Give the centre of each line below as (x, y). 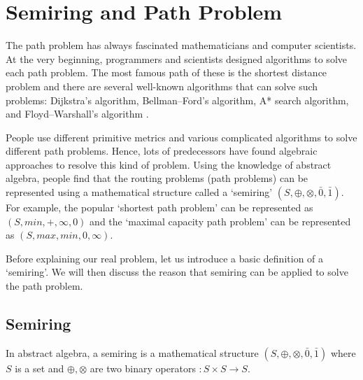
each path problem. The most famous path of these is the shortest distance (166, 72)
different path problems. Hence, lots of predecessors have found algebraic (162, 151)
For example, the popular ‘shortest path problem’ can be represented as (159, 207)
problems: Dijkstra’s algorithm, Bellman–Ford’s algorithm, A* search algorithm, (177, 100)
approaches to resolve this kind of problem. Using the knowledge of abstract (169, 164)
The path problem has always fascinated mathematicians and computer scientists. (181, 45)
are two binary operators (143, 368)
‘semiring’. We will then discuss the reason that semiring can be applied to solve (177, 272)
